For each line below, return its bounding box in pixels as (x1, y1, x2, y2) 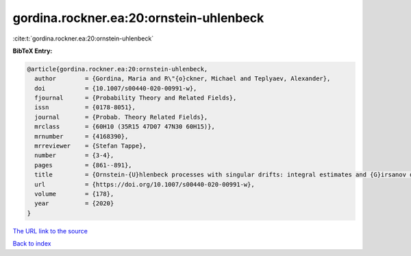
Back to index (12, 240, 51, 248)
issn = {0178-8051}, (34, 104, 136, 111)
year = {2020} (34, 200, 114, 207)
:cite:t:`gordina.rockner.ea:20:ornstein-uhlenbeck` (12, 34, 154, 43)
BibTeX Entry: (12, 47, 53, 55)
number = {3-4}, (34, 152, 114, 159)
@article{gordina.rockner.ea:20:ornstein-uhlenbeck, (27, 65, 208, 73)
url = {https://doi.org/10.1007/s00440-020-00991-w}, (34, 181, 255, 188)
